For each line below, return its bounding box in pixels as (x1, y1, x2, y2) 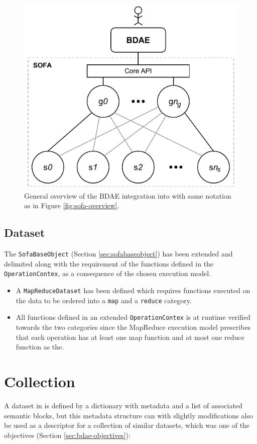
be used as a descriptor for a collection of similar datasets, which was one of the (4, 420, 250, 430)
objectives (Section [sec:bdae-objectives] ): (4, 429, 131, 440)
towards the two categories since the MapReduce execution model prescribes (16, 322, 251, 332)
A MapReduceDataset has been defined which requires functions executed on (16, 285, 250, 296)
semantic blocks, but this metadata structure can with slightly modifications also (4, 410, 253, 420)
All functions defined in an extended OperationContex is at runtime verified (16, 312, 250, 322)
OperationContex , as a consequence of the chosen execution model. (4, 268, 211, 279)
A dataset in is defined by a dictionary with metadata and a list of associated (4, 400, 242, 410)
